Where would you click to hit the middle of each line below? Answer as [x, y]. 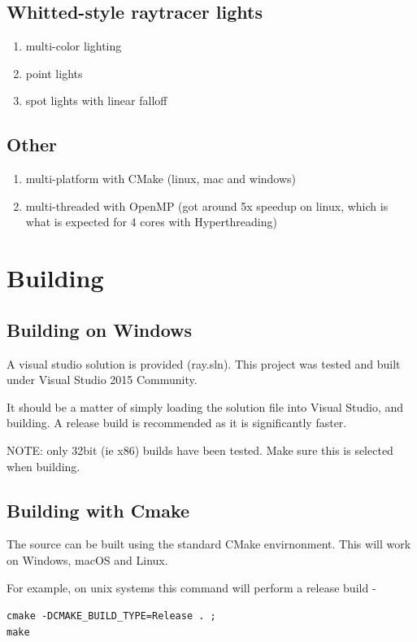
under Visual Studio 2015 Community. [102, 380]
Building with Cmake [98, 510]
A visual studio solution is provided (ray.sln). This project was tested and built [204, 363]
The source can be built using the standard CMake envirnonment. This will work [209, 544]
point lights [54, 73]
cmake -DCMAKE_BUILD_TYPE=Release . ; [111, 616]
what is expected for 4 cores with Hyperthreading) [151, 222]
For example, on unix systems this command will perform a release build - [191, 587]
